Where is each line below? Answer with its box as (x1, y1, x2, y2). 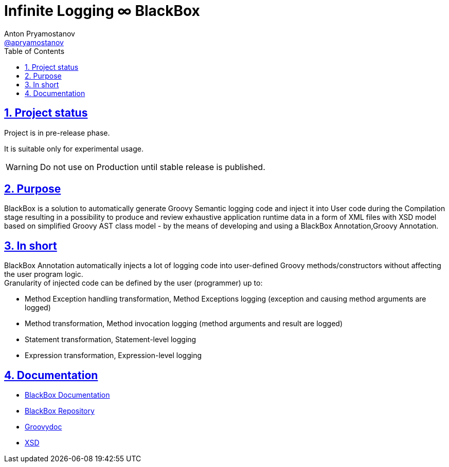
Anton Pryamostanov (4, 29, 75, 38)
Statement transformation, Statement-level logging (25, 335, 196, 344)
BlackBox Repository (25, 406, 95, 416)
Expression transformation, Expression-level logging (25, 351, 202, 360)
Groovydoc (25, 422, 62, 432)
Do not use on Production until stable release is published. (40, 161, 265, 172)
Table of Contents (4, 46, 65, 55)
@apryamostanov (4, 38, 64, 47)
